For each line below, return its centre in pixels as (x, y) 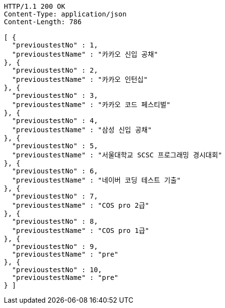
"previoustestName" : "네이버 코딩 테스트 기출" (96, 180)
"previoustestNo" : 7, (55, 196)
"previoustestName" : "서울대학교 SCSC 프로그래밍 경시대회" (117, 155)
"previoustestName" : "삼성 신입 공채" (82, 130)
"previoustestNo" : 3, (55, 95)
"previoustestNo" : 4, (55, 121)
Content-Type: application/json (65, 14)
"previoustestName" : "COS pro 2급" (80, 205)
